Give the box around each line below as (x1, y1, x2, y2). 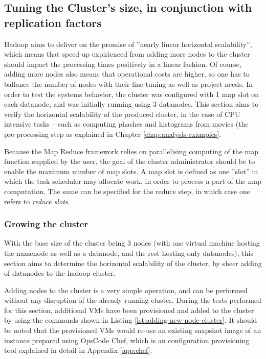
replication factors (4, 14, 102, 30)
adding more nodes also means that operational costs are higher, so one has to (4, 68, 250, 79)
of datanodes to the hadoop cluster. (4, 268, 116, 278)
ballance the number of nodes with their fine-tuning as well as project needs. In (4, 78, 253, 89)
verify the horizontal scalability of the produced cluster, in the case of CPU (4, 108, 240, 119)
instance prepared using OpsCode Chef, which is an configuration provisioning (4, 334, 250, 345)
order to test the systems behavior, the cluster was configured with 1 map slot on (4, 88, 259, 99)
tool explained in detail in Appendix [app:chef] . (4, 345, 152, 355)
